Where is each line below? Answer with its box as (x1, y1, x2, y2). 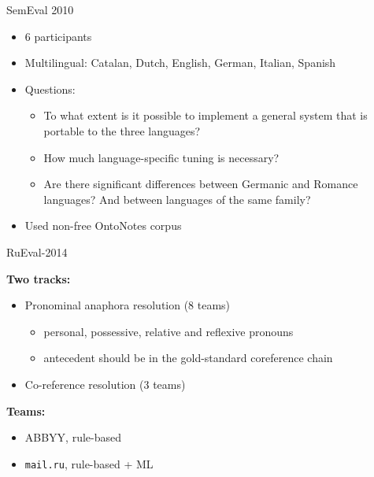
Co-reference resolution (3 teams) (24, 375, 186, 392)
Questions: (24, 80, 76, 97)
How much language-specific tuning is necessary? (43, 149, 280, 165)
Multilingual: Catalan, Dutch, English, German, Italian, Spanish (24, 54, 336, 71)
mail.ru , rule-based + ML (24, 455, 154, 471)
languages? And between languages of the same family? (43, 190, 311, 207)
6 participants (24, 28, 92, 44)
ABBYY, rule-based (24, 429, 122, 446)
